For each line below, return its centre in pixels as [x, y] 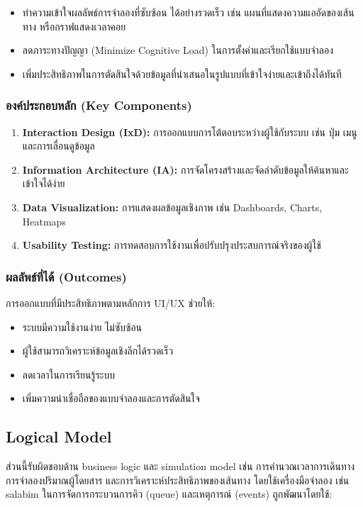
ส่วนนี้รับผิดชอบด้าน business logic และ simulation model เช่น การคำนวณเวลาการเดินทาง [180, 466]
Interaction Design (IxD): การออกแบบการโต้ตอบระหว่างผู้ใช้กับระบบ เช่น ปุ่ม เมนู [190, 132]
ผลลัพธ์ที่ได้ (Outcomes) [66, 276]
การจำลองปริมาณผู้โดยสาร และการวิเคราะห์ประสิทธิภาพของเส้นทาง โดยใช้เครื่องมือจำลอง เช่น [178, 480]
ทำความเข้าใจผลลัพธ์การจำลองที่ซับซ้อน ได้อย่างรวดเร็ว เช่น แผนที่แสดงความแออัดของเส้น [188, 12]
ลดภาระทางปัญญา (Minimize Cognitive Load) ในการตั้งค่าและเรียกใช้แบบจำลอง [178, 50]
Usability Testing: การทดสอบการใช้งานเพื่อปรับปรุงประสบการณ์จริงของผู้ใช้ [172, 245]
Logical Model [59, 436]
